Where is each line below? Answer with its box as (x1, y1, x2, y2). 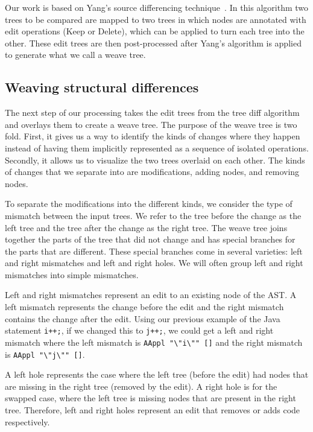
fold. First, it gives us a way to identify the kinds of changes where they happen (5, 130, 300, 142)
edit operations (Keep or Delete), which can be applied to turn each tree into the (5, 25, 305, 37)
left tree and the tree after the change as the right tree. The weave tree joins (5, 221, 288, 233)
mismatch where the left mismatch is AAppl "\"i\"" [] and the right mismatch (5, 335, 303, 348)
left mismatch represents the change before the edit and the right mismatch (5, 300, 284, 313)
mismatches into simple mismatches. (5, 268, 139, 281)
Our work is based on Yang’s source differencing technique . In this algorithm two (5, 1, 309, 13)
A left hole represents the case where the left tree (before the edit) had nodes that (5, 368, 309, 381)
